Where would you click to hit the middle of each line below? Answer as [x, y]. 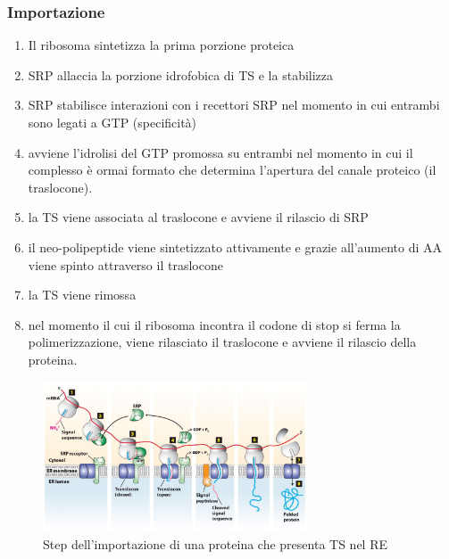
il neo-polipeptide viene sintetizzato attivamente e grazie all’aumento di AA [235, 247]
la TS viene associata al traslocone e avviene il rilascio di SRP [198, 217]
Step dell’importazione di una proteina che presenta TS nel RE [215, 543]
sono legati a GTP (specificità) [112, 122]
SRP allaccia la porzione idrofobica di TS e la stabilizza [181, 74]
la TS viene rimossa [82, 295]
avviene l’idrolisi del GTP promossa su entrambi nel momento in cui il [220, 152]
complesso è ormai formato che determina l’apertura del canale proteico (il [232, 170]
